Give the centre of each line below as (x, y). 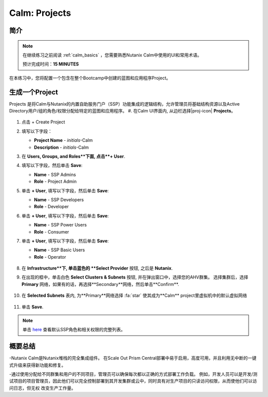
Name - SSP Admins (55, 174)
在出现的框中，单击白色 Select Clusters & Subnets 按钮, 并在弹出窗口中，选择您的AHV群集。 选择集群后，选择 (135, 277)
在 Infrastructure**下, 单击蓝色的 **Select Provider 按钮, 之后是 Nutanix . (97, 268)
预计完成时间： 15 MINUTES (51, 64)
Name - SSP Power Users (60, 225)
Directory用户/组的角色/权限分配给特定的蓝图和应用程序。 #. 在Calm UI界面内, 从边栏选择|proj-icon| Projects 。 (122, 111)
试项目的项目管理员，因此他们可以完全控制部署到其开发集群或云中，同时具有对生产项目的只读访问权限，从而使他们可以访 (133, 381)
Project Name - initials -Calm (63, 140)
